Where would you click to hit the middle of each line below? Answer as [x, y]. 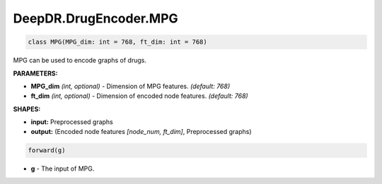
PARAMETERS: [35, 73]
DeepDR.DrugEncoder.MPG [95, 18]
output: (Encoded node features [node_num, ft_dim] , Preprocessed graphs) [141, 132]
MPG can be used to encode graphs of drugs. [80, 61]
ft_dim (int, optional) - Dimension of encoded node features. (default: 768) [139, 96]
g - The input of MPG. [63, 168]
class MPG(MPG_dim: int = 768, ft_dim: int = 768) [118, 42]
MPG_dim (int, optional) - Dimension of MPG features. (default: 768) [130, 86]
